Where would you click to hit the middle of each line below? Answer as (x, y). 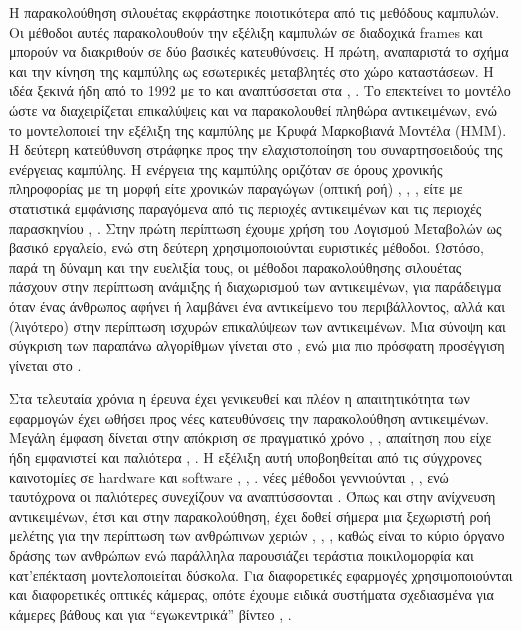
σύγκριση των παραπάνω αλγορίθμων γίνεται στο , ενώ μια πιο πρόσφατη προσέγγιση (257, 345)
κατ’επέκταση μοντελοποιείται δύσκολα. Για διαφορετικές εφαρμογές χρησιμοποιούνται (261, 574)
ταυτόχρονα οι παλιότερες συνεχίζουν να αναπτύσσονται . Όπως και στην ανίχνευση (252, 496)
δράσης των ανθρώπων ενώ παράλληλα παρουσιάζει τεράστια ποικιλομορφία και (241, 555)
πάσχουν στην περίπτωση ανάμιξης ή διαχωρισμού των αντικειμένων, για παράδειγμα (255, 286)
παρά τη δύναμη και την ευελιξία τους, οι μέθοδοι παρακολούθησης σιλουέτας (235, 266)
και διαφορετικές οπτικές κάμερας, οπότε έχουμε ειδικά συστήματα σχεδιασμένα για (251, 594)
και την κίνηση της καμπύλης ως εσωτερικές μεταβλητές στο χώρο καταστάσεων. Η (251, 70)
